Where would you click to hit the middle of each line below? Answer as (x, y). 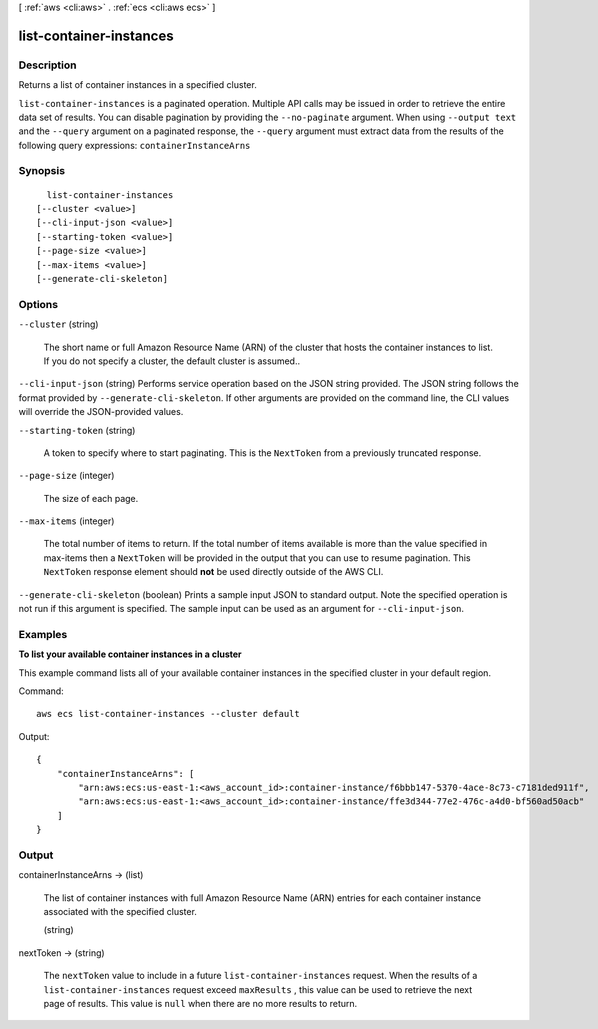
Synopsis (41, 171)
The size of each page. (91, 498)
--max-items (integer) (66, 521)
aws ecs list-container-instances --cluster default (168, 714)
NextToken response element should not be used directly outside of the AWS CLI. (213, 572)
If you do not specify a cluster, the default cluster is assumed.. (171, 361)
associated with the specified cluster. (120, 911)
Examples (43, 634)
